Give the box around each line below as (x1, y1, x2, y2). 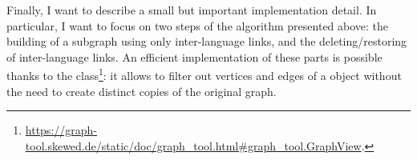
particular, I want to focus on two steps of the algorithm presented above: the (6, 17, 389, 34)
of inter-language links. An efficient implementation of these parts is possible (6, 48, 383, 65)
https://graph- (25, 122, 97, 138)
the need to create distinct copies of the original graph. (6, 82, 277, 99)
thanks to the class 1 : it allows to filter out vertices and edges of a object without (6, 65, 402, 84)
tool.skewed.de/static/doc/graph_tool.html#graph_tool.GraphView (25, 137, 362, 154)
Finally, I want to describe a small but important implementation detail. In (6, 2, 377, 18)
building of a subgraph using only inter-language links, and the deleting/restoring (6, 33, 407, 50)
